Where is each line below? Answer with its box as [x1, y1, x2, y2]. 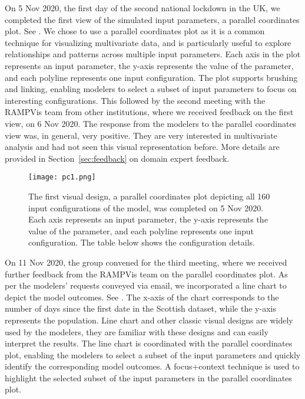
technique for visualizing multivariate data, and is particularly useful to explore [5, 36, 291, 48]
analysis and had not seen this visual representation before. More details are [5, 140, 280, 153]
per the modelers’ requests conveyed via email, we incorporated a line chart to [5, 279, 287, 292]
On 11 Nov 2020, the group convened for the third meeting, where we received [5, 256, 287, 268]
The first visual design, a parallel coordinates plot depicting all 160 [28, 189, 270, 202]
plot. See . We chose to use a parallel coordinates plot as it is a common [5, 25, 265, 37]
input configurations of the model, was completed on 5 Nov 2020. [28, 201, 264, 214]
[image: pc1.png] [28, 173, 96, 182]
